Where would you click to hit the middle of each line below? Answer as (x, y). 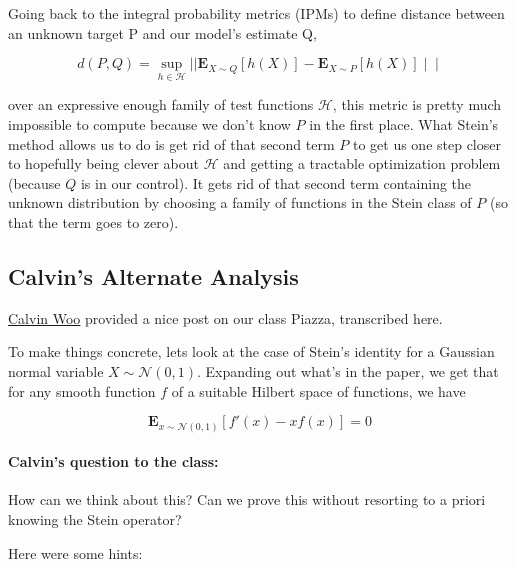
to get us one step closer (426, 143)
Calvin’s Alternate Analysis (153, 275)
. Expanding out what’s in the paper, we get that (348, 370)
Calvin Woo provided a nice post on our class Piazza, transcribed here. (225, 317)
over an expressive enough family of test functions (161, 104)
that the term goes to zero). (93, 221)
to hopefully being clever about (104, 163)
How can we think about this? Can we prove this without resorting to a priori (247, 499)
